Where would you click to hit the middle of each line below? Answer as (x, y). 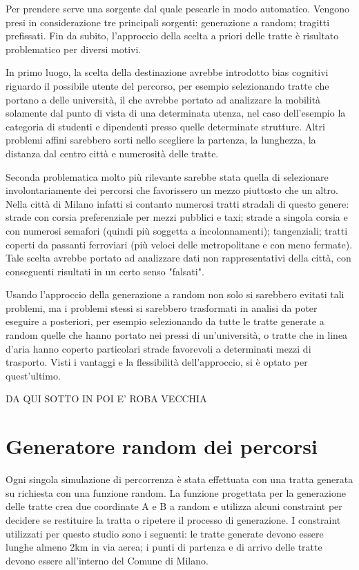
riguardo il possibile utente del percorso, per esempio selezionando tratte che (167, 85)
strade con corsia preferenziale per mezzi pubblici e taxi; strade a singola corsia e (177, 217)
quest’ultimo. (33, 375)
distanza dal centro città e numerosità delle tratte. (112, 153)
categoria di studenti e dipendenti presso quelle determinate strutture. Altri (165, 126)
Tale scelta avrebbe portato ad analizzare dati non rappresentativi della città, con (178, 258)
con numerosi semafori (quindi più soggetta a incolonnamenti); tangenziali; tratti (177, 230)
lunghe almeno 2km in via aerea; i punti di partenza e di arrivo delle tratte (164, 547)
